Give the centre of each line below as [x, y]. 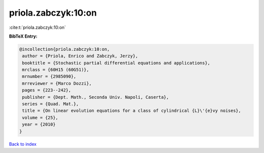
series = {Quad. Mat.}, [51, 104]
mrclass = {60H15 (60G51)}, [56, 70]
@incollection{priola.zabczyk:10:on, [65, 49]
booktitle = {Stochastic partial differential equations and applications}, [116, 63]
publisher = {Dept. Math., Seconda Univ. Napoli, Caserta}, [96, 97]
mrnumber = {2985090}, [49, 76]
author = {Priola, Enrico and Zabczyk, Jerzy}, [80, 56]
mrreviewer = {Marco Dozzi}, [57, 83]
